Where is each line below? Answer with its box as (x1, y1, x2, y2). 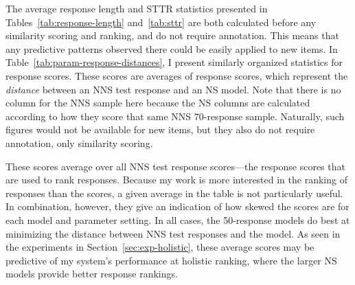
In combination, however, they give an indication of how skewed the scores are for (5, 199, 350, 214)
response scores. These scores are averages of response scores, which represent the (5, 68, 348, 82)
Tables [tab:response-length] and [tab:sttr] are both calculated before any (5, 14, 317, 29)
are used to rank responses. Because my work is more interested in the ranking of (5, 172, 347, 187)
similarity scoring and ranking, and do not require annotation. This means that (5, 28, 339, 43)
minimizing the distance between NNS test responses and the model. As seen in (5, 226, 341, 240)
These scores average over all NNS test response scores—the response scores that (5, 159, 345, 173)
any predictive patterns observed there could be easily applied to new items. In (5, 41, 338, 56)
